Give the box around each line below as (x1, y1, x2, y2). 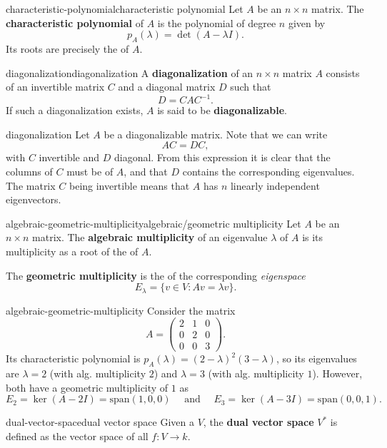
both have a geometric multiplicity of (6, 380, 169, 394)
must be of (66, 164, 114, 179)
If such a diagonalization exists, (6, 103, 144, 118)
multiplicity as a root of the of (6, 244, 139, 259)
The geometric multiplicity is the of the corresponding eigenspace (6, 268, 306, 282)
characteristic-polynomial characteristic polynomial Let (6, 1, 243, 16)
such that (230, 79, 271, 94)
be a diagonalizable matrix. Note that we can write (104, 126, 328, 141)
